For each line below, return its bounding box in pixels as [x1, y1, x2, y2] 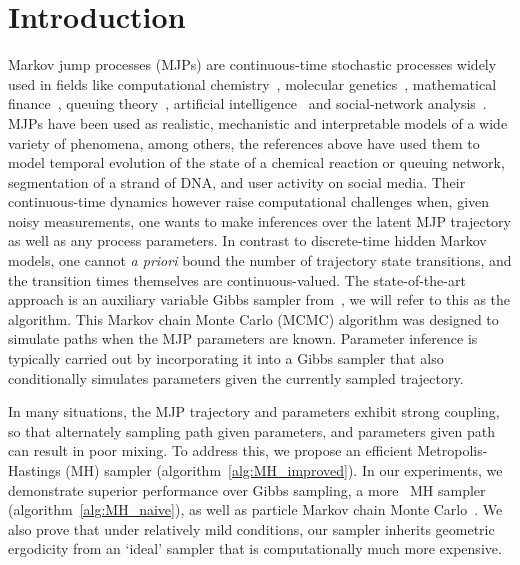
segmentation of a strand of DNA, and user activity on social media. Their [8, 171, 466, 192]
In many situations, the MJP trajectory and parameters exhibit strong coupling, [8, 401, 500, 422]
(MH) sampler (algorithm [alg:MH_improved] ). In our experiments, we [65, 460, 503, 480]
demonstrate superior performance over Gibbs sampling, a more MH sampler [8, 479, 486, 500]
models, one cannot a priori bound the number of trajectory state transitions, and [8, 250, 512, 271]
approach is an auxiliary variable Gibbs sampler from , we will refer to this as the [8, 289, 511, 310]
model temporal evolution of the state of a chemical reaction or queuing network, [8, 152, 505, 173]
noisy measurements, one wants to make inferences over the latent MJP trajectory [8, 210, 511, 231]
